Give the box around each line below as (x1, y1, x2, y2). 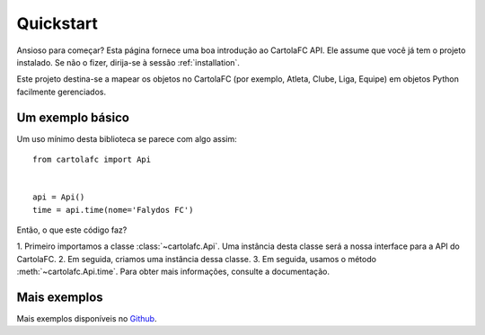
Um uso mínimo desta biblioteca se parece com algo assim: (16, 133, 237, 144)
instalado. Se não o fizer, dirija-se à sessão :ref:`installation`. (16, 57, 240, 67)
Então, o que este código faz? (16, 225, 128, 235)
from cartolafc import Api (32, 154, 152, 165)
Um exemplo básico (16, 110, 130, 125)
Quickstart (16, 13, 99, 33)
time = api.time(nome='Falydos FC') (32, 205, 194, 215)
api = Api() (32, 192, 85, 202)
